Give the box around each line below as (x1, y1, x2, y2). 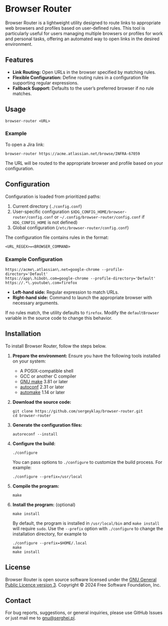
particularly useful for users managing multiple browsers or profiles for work (5, 30, 163, 36)
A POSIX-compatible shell (20, 368, 74, 374)
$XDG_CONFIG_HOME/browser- (70, 210, 127, 215)
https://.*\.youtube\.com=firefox (5, 280, 78, 285)
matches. (12, 90, 32, 96)
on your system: (12, 358, 46, 364)
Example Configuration (5, 255, 63, 262)
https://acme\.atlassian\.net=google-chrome (5, 267, 100, 272)
